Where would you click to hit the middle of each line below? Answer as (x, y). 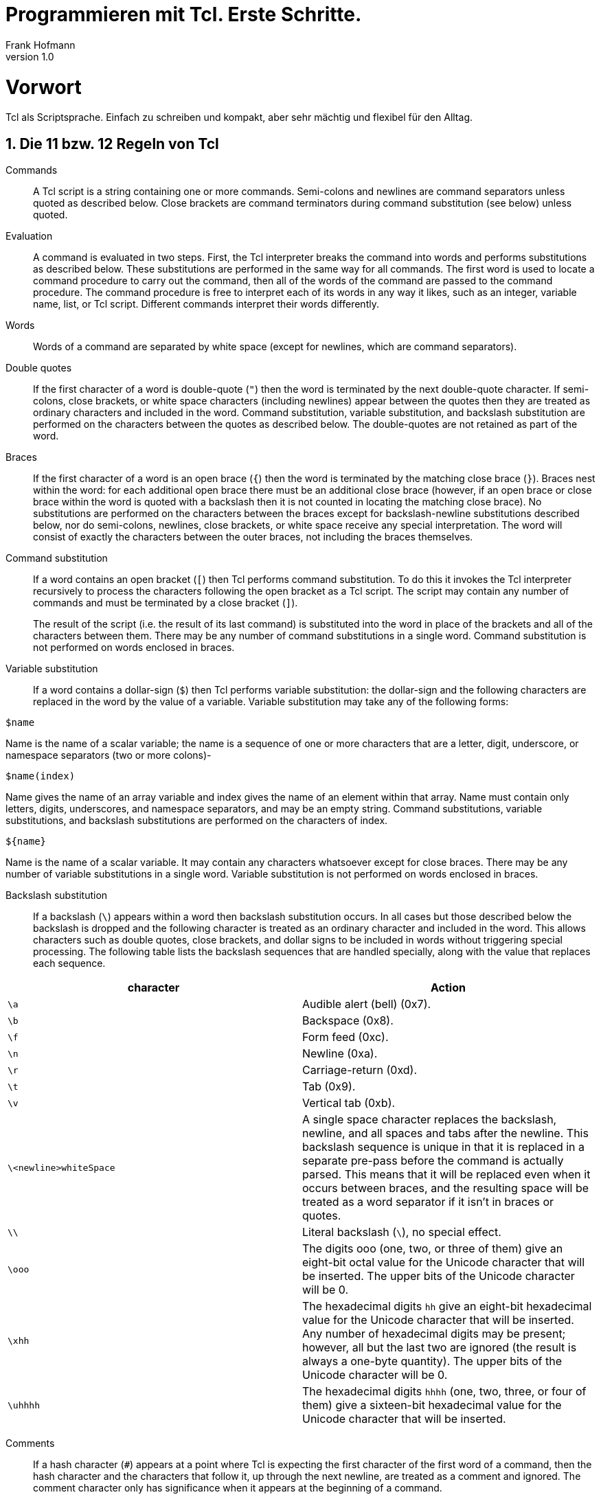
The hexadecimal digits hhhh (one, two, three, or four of (444, 1392)
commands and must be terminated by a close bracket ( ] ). (166, 603)
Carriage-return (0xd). (360, 1070)
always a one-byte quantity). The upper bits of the (432, 1361)
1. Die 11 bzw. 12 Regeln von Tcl (112, 144)
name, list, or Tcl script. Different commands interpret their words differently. (206, 304)
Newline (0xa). (340, 1054)
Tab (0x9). (329, 1087)
